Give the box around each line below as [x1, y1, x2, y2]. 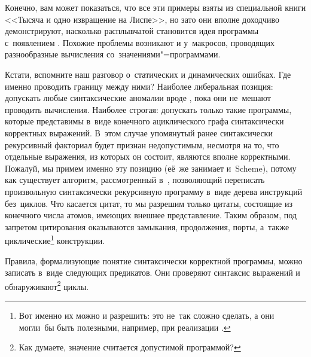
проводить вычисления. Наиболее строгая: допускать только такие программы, [5, 103, 292, 115]
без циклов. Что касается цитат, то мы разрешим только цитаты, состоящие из [5, 197, 292, 209]
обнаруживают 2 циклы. [5, 278, 89, 292]
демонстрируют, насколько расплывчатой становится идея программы [5, 25, 259, 37]
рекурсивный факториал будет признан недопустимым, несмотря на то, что [5, 138, 279, 151]
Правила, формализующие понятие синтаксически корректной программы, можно [5, 254, 303, 267]
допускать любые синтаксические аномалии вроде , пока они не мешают [5, 91, 271, 104]
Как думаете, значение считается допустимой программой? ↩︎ [19, 341, 241, 353]
